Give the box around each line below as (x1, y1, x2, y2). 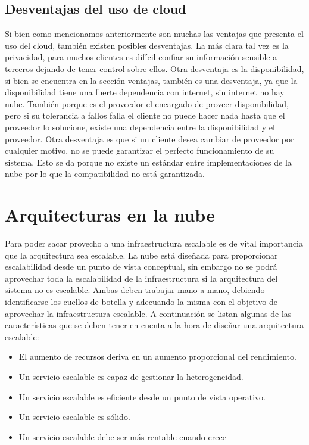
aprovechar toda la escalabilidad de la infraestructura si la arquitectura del (5, 272, 278, 284)
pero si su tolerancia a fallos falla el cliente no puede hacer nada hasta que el (5, 109, 285, 122)
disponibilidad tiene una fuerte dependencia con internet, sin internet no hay (5, 86, 285, 98)
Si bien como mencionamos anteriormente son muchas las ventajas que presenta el (5, 27, 304, 40)
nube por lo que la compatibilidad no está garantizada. (5, 167, 205, 180)
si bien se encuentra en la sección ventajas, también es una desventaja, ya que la (5, 74, 298, 86)
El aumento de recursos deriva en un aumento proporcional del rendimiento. (18, 350, 296, 363)
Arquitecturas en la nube (5, 203, 215, 227)
